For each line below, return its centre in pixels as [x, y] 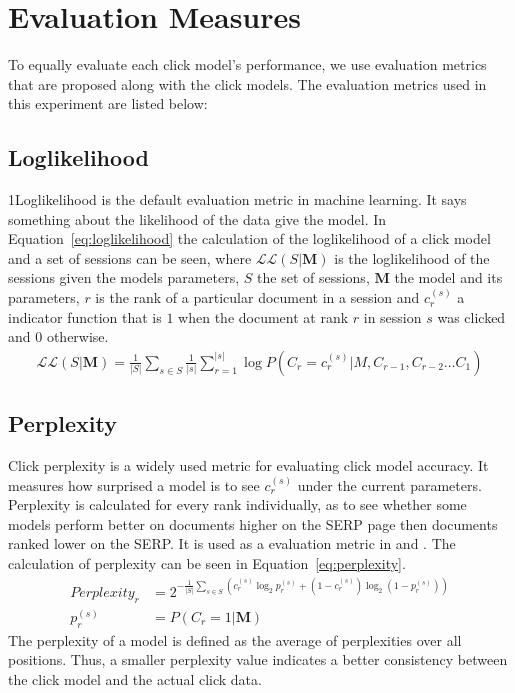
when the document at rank [263, 316]
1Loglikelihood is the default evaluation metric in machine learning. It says [237, 199]
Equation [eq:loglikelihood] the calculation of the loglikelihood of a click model [249, 238]
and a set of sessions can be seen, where [130, 257]
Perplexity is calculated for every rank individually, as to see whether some [237, 504]
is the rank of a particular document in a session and [257, 297]
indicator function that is [85, 316]
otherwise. [77, 336]
